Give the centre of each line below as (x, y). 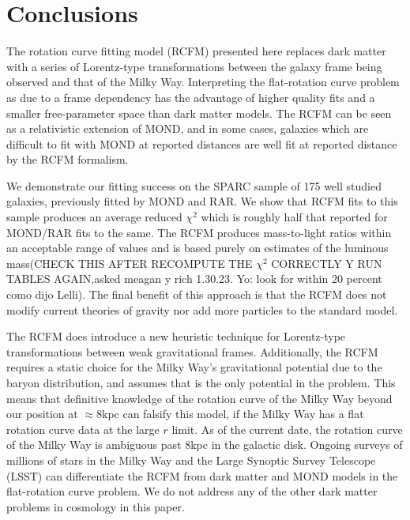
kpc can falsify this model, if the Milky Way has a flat (233, 414)
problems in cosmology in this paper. (96, 506)
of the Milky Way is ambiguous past (94, 445)
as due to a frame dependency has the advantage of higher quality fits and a (191, 97)
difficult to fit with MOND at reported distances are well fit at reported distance (202, 143)
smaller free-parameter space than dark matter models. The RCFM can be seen (199, 113)
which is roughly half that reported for (294, 217)
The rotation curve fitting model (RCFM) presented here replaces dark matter (196, 51)
